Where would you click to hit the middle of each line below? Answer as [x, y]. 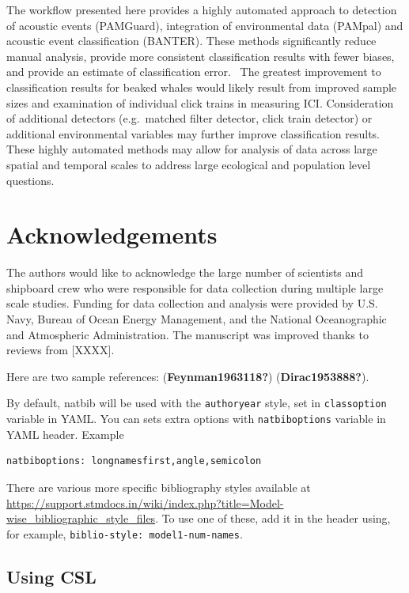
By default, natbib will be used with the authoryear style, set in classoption [197, 403]
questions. [30, 180]
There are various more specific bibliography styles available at [159, 487]
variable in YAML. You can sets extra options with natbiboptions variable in [196, 419]
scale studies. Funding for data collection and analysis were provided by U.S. [192, 303]
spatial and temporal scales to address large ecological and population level [189, 164]
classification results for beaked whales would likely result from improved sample [202, 87]
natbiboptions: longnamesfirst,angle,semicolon [134, 461]
